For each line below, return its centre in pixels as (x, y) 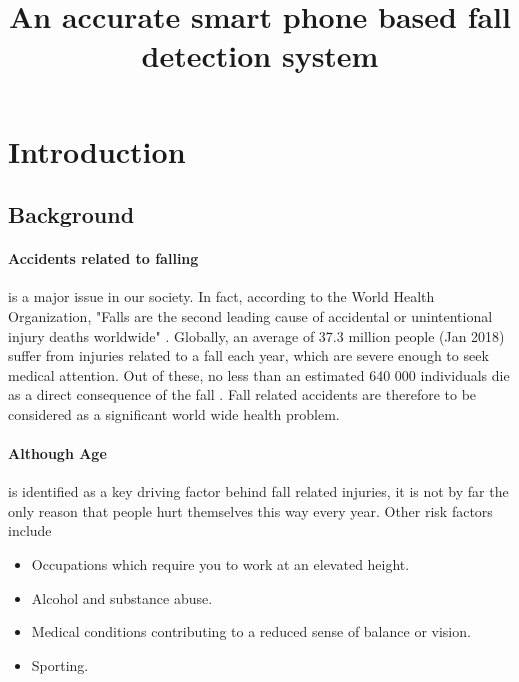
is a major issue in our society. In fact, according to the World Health (221, 296)
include (30, 530)
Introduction (97, 150)
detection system (260, 55)
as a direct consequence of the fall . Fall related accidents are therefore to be (242, 394)
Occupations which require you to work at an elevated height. (220, 564)
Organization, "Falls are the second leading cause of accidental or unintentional (250, 315)
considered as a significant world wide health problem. (174, 413)
